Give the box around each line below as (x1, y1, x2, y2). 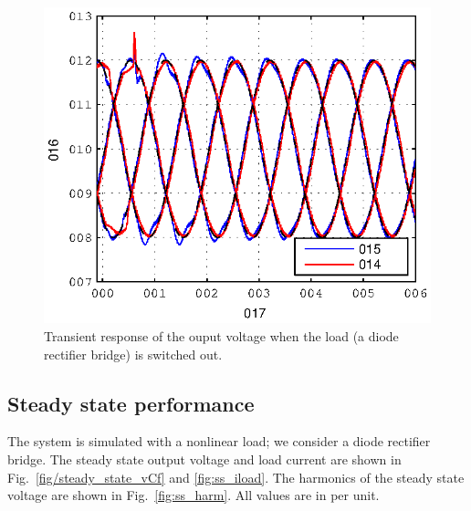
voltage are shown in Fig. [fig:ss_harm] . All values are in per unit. (7, 485, 380, 505)
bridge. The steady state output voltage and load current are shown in (7, 450, 402, 469)
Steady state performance (7, 389, 255, 417)
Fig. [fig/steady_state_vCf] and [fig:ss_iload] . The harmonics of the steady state (7, 467, 465, 486)
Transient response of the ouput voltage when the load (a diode (44, 327, 399, 346)
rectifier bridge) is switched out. (44, 344, 223, 363)
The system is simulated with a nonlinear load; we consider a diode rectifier (7, 432, 431, 451)
